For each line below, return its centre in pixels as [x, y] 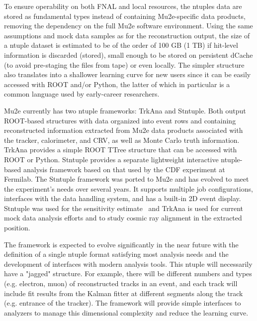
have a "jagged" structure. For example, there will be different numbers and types [128, 273]
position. [17, 228]
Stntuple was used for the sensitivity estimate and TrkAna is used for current [124, 208]
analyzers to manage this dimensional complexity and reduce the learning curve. [126, 312]
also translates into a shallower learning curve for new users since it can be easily [128, 74]
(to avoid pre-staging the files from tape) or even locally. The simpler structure [124, 64]
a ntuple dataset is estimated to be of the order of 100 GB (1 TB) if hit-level [121, 45]
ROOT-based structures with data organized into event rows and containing [120, 120]
